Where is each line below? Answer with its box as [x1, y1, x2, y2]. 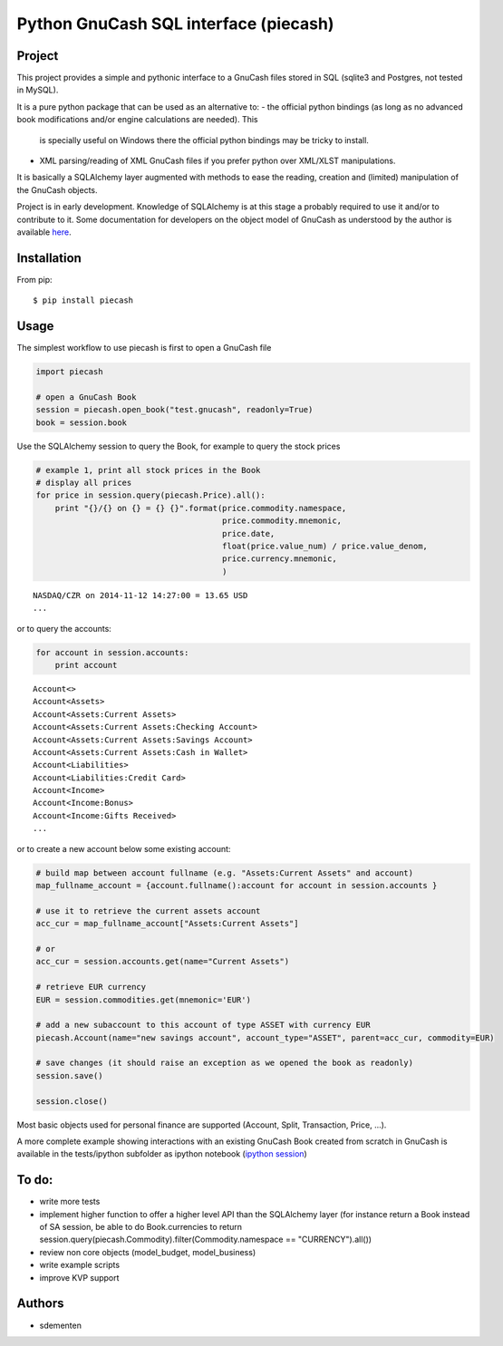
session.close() [35, 1096, 109, 1106]
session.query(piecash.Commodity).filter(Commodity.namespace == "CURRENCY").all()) [39, 1234, 372, 1245]
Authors [16, 1296, 64, 1312]
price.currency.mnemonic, [222, 554, 337, 564]
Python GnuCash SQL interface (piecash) [16, 14, 334, 34]
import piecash [35, 367, 103, 377]
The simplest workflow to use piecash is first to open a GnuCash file [16, 343, 272, 353]
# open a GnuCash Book [35, 392, 137, 402]
